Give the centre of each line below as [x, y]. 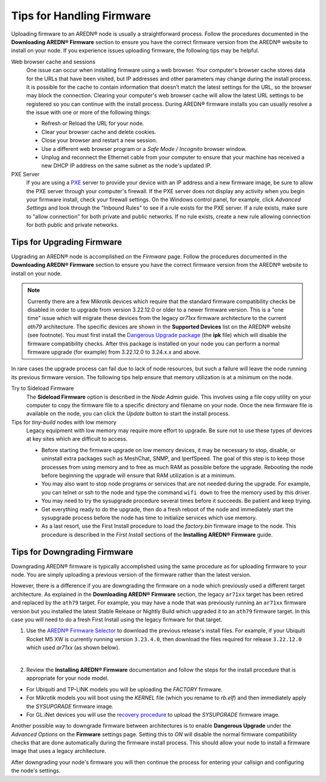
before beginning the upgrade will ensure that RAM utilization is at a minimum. [139, 476]
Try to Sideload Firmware [43, 388]
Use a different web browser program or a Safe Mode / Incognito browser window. [144, 149]
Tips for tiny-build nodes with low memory [64, 422]
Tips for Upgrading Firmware [66, 242]
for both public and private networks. [72, 225]
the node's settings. [36, 771]
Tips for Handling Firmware [81, 16]
